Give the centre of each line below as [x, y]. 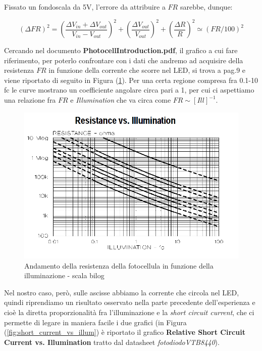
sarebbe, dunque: [206, 7]
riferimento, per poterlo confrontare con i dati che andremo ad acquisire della [124, 60]
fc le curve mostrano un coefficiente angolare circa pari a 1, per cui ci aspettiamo [129, 90]
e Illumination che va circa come [121, 100]
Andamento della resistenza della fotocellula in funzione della [119, 265]
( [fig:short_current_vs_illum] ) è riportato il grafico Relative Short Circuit [125, 332]
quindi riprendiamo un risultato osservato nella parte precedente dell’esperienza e [130, 302]
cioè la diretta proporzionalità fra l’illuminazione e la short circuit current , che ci [129, 312]
